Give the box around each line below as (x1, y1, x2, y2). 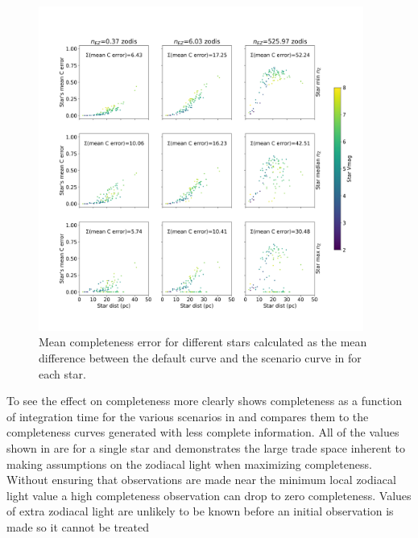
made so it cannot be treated (6, 518, 150, 535)
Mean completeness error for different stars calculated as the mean (39, 333, 367, 350)
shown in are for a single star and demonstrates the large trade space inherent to (6, 439, 405, 456)
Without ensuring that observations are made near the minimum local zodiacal (6, 471, 396, 488)
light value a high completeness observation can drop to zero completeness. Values (6, 486, 412, 503)
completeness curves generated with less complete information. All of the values (6, 424, 399, 441)
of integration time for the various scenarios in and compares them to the (6, 408, 369, 424)
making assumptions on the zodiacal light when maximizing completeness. (6, 455, 372, 472)
